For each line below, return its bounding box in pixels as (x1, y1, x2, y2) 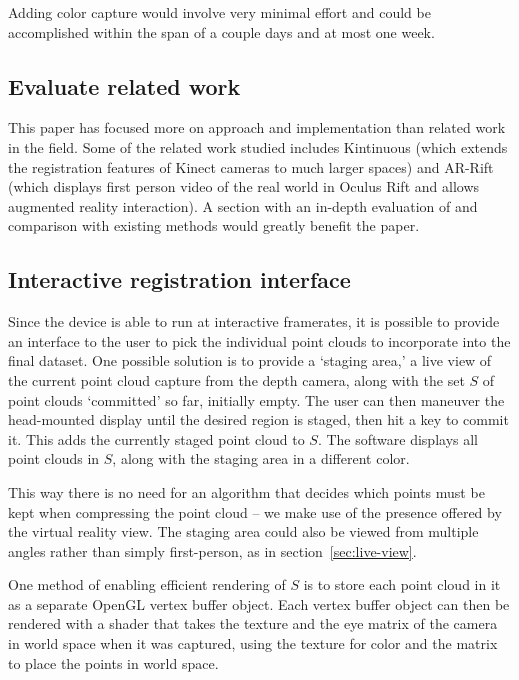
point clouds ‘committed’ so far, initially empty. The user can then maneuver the (8, 389, 505, 410)
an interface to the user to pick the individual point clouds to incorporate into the (8, 330, 511, 351)
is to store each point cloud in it (303, 574, 501, 595)
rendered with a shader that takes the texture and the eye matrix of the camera (8, 613, 498, 634)
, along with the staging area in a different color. (112, 448, 410, 469)
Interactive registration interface (8, 264, 351, 295)
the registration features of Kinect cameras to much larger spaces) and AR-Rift (8, 156, 494, 177)
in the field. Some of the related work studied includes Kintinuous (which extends (8, 136, 508, 157)
